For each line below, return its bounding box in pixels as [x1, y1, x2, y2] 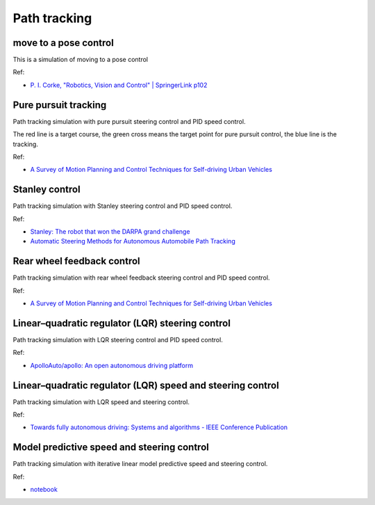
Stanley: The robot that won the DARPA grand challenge [30, 227, 190, 236]
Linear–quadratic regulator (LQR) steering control [12, 317, 231, 329]
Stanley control [12, 184, 81, 195]
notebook [30, 486, 58, 494]
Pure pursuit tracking [12, 99, 107, 111]
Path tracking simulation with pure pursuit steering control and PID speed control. [12, 117, 246, 125]
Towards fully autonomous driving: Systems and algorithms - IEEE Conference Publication [30, 423, 288, 431]
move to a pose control [12, 37, 114, 49]
